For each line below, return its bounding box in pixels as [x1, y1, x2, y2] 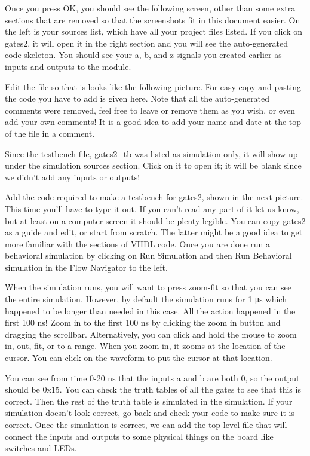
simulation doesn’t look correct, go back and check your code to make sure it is [5, 406, 294, 419]
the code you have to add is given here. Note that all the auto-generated [5, 92, 270, 105]
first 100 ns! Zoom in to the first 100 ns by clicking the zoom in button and [5, 316, 281, 329]
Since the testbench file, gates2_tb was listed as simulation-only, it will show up [5, 147, 298, 160]
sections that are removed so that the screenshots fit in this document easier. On [5, 13, 300, 26]
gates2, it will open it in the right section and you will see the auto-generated [5, 36, 288, 49]
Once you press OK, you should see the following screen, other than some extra [5, 2, 296, 14]
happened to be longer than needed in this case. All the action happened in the [5, 304, 296, 317]
